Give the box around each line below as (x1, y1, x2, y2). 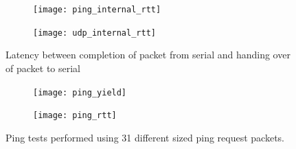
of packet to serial (5, 60, 80, 75)
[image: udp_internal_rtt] (33, 27, 156, 38)
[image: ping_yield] (33, 87, 127, 98)
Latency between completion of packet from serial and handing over (5, 47, 291, 62)
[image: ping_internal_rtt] (33, 5, 161, 14)
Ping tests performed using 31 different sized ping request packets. (5, 130, 285, 144)
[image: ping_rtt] (33, 111, 117, 121)
